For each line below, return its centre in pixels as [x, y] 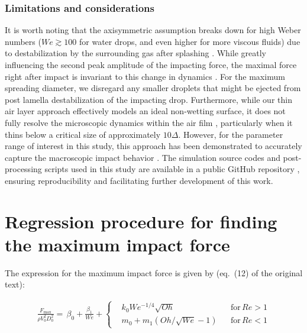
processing [23, 169]
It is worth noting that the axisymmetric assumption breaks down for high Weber [153, 30]
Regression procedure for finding [141, 221]
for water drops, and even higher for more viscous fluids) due [190, 41]
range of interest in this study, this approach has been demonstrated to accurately [153, 146]
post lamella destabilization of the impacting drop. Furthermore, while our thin [148, 99]
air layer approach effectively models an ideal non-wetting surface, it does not [145, 111]
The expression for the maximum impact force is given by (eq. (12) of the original [154, 272]
